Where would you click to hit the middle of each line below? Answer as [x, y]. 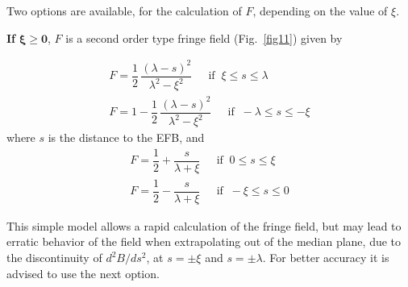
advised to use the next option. [83, 273]
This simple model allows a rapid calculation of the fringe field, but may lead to [204, 225]
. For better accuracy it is [326, 258]
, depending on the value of [320, 10]
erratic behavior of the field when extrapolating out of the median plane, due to [204, 241]
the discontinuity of [54, 258]
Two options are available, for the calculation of [124, 10]
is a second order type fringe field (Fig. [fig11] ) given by [204, 37]
